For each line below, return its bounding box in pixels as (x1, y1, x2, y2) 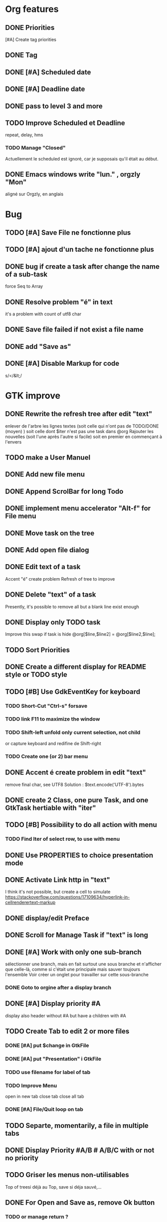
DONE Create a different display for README (5, 663, 146, 671)
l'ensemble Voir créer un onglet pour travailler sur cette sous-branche (5, 972, 149, 977)
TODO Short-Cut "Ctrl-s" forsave (5, 702, 88, 709)
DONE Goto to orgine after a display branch (5, 984, 112, 991)
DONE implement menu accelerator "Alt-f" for (5, 504, 151, 513)
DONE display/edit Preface (5, 914, 90, 922)
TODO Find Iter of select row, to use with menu (5, 836, 120, 843)
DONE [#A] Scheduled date (5, 68, 91, 76)
